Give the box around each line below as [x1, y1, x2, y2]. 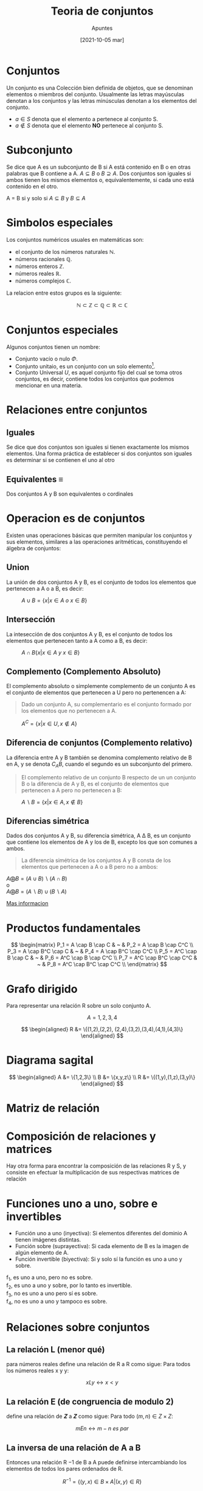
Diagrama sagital [6, 1053, 94, 1067]
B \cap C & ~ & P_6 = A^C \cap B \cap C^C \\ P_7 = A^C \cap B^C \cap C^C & [7, 954, 198, 961]
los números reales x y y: [6, 1367, 69, 1374]
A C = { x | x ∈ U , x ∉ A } [21, 719, 77, 727]
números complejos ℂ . [15, 277, 72, 284]
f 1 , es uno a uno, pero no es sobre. [6, 1274, 93, 1283]
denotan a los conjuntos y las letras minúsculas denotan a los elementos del [6, 97, 197, 104]
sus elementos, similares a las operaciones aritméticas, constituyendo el [6, 538, 188, 546]
